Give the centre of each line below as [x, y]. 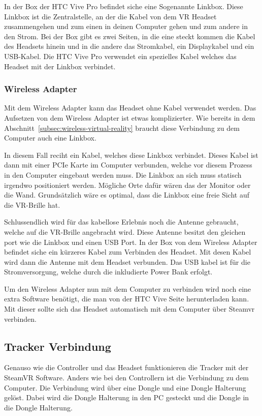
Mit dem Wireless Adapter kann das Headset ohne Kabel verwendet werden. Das [130, 108]
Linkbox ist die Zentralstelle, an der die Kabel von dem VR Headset [110, 16]
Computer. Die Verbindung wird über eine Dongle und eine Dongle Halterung [125, 387]
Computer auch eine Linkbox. [50, 138]
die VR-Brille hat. [32, 204]
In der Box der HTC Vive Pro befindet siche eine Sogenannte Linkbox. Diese [124, 6]
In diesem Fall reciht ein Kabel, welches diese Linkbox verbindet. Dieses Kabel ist [131, 155]
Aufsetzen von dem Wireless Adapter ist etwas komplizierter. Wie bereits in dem [130, 117]
